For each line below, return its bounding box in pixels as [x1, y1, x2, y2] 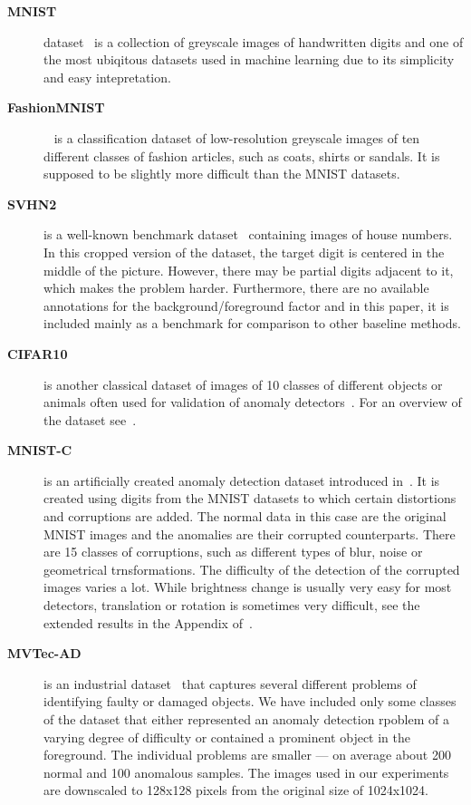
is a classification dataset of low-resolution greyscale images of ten [53, 128, 420, 147]
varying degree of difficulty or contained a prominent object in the [43, 727, 411, 746]
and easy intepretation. [43, 67, 171, 86]
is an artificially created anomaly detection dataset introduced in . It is [43, 470, 440, 490]
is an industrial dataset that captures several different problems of [43, 674, 417, 693]
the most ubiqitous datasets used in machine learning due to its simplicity [43, 50, 455, 69]
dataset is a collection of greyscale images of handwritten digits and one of [43, 32, 464, 51]
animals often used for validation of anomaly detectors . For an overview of [43, 393, 462, 412]
